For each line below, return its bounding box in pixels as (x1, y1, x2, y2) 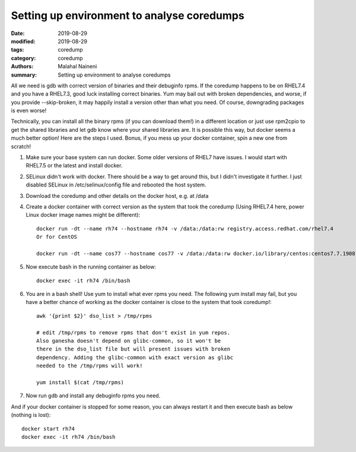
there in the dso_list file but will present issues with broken (36, 346, 231, 353)
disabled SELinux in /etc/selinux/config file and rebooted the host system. (26, 181, 206, 188)
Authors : (11, 63, 34, 70)
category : (11, 54, 36, 62)
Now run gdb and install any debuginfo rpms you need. (26, 392, 161, 399)
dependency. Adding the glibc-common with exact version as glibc (36, 354, 234, 361)
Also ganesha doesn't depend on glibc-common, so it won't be (36, 337, 221, 344)
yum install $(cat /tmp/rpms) (36, 379, 125, 385)
